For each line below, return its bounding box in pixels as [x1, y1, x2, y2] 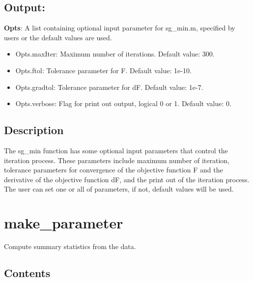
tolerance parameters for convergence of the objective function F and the [4, 165, 223, 175]
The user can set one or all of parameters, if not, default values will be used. [4, 184, 234, 194]
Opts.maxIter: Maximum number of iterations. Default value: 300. [15, 49, 215, 59]
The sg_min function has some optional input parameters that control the [4, 145, 228, 155]
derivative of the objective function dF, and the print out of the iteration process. [4, 174, 250, 184]
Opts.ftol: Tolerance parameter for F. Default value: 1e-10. [15, 65, 192, 75]
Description [4, 122, 64, 138]
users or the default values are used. [4, 32, 112, 42]
